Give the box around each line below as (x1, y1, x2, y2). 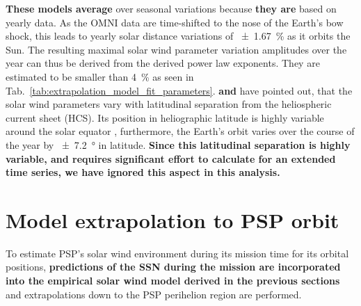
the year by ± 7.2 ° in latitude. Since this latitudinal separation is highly (6, 137, 351, 152)
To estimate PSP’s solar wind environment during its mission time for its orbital (6, 245, 349, 260)
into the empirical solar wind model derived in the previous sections (6, 273, 340, 288)
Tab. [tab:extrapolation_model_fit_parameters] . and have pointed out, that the (6, 83, 353, 97)
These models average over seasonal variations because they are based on (6, 1, 337, 15)
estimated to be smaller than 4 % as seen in (6, 69, 194, 83)
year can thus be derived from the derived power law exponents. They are (6, 56, 320, 70)
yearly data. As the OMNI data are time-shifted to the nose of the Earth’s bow (6, 15, 344, 29)
